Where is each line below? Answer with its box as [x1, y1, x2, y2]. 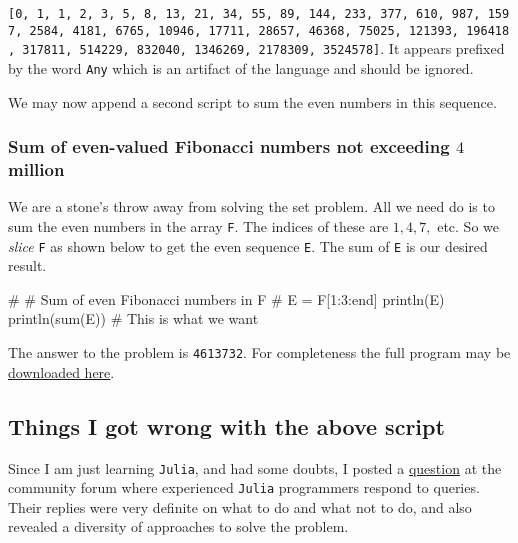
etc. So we [437, 215, 499, 236]
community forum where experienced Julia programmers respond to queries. [8, 477, 480, 498]
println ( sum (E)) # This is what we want [8, 308, 259, 329]
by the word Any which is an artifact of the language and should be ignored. [8, 57, 474, 78]
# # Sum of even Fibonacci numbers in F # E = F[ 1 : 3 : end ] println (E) [8, 288, 445, 309]
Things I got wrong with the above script [8, 410, 445, 441]
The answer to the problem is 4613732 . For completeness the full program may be [8, 342, 511, 363]
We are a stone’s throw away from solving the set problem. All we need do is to [8, 196, 495, 217]
